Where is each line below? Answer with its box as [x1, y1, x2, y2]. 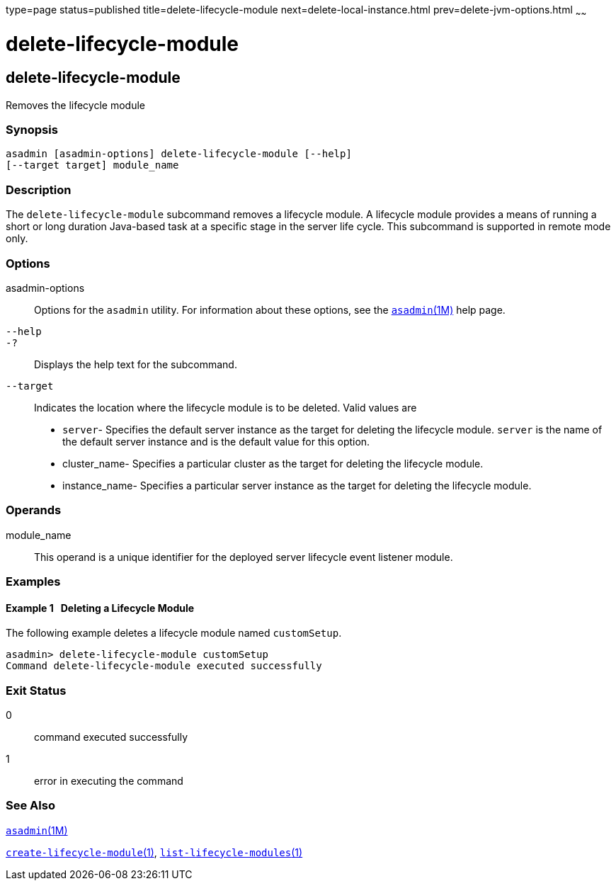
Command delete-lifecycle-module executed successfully [6, 660, 322, 672]
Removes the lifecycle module [6, 98, 145, 111]
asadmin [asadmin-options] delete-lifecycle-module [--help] [6, 148, 352, 160]
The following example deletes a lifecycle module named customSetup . [6, 627, 342, 640]
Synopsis [6, 123, 58, 137]
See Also [6, 798, 55, 813]
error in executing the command [34, 775, 183, 788]
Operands [6, 503, 62, 518]
